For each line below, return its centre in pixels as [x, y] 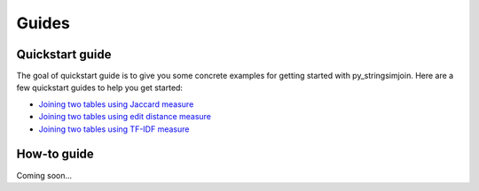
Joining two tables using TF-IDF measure [114, 129]
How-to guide [55, 154]
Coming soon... [44, 175]
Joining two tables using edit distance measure [125, 117]
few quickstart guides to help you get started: [100, 88]
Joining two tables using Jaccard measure [116, 104]
